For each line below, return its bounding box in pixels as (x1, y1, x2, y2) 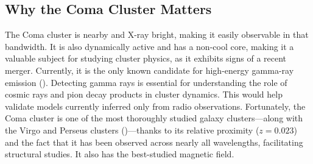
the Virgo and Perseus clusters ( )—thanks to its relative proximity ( (5, 123, 259, 136)
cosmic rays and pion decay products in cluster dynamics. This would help (5, 88, 283, 101)
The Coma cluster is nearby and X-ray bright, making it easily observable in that (5, 28, 309, 41)
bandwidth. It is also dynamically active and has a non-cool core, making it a (5, 40, 294, 52)
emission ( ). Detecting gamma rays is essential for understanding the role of (5, 76, 287, 88)
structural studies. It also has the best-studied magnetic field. (5, 148, 234, 160)
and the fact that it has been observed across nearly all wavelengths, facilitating (5, 135, 303, 148)
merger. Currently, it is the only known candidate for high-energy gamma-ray (5, 63, 294, 76)
